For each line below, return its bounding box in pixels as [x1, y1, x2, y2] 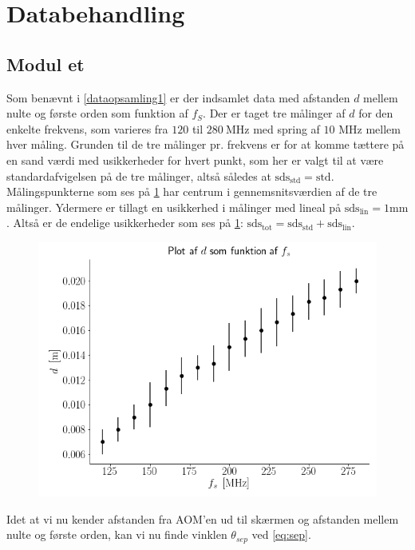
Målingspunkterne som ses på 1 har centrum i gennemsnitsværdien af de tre [6, 183, 377, 200]
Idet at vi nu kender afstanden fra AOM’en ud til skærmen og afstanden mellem [6, 510, 399, 527]
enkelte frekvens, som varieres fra [6, 120, 168, 137]
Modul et [6, 51, 85, 76]
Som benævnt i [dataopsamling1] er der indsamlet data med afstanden [6, 89, 350, 106]
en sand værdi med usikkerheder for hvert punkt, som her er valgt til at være [6, 151, 384, 168]
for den [358, 105, 393, 122]
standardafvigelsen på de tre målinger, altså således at [6, 167, 271, 184]
